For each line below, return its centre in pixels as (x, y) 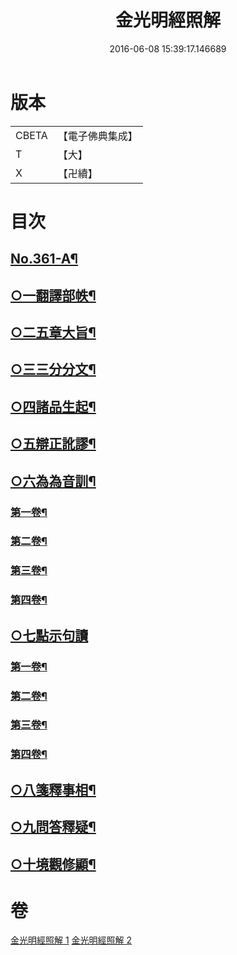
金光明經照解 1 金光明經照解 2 (71, 940)
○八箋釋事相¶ (53, 789)
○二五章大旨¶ (53, 332)
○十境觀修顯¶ (53, 864)
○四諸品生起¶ (53, 406)
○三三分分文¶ (53, 369)
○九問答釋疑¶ (53, 827)
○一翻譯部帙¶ (53, 295)
